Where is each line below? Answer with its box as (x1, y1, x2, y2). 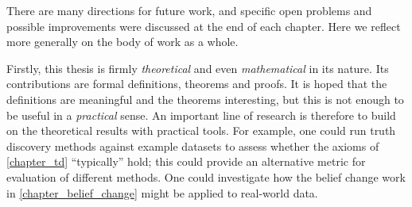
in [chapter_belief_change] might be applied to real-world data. (6, 184, 318, 201)
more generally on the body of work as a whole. (6, 33, 239, 50)
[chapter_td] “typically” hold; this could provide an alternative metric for (6, 153, 366, 170)
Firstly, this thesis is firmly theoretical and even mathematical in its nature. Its (6, 59, 389, 76)
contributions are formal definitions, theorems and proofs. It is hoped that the (6, 75, 387, 92)
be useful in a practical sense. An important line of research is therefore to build (6, 106, 396, 123)
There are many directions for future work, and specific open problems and (6, 2, 372, 18)
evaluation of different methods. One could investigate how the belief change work (6, 168, 406, 185)
